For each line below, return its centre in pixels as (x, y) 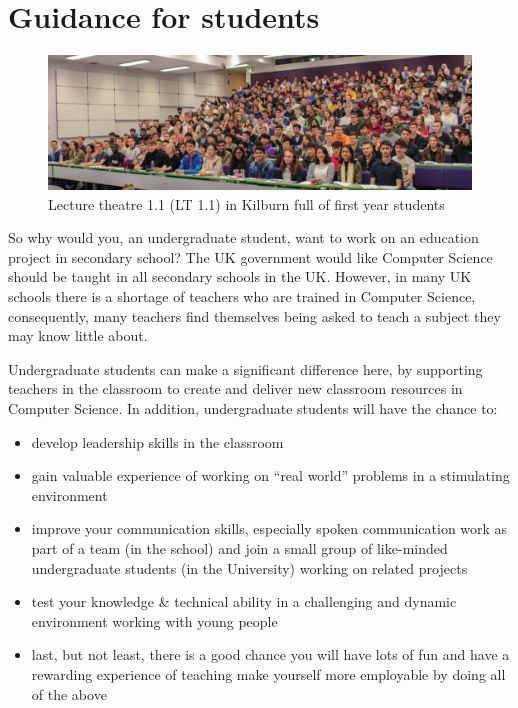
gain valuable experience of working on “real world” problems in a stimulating (270, 475)
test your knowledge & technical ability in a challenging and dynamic (244, 601)
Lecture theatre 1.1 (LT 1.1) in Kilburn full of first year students (246, 203)
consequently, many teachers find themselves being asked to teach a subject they (254, 315)
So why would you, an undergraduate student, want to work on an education (243, 237)
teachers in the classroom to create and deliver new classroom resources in (235, 388)
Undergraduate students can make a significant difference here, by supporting (245, 368)
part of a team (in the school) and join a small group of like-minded (239, 548)
